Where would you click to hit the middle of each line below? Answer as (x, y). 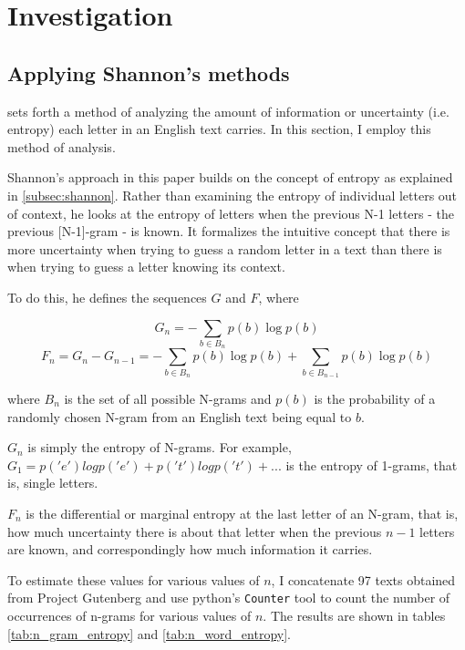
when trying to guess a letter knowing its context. (146, 267)
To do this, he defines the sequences (107, 297)
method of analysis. (62, 146)
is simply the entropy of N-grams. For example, (160, 447)
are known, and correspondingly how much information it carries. (190, 549)
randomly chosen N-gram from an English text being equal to (180, 416)
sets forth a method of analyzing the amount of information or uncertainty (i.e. (228, 111)
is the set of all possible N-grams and (168, 398)
